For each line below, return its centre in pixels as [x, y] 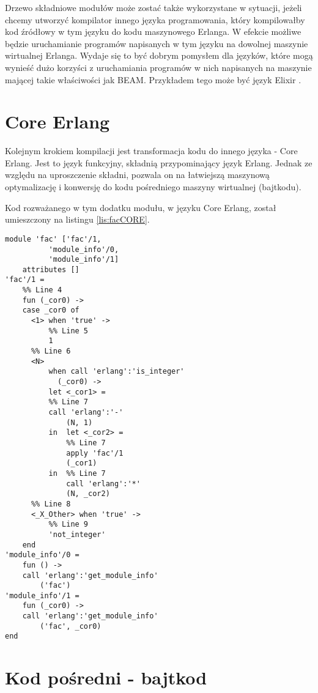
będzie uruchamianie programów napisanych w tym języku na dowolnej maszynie [157, 43]
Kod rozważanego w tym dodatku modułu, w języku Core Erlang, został [141, 207]
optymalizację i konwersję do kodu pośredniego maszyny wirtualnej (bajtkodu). [153, 187]
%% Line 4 [42, 290]
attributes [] [51, 269]
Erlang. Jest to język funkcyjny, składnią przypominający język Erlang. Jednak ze [159, 162]
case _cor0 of [51, 310]
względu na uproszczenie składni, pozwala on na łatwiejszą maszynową [137, 175]
